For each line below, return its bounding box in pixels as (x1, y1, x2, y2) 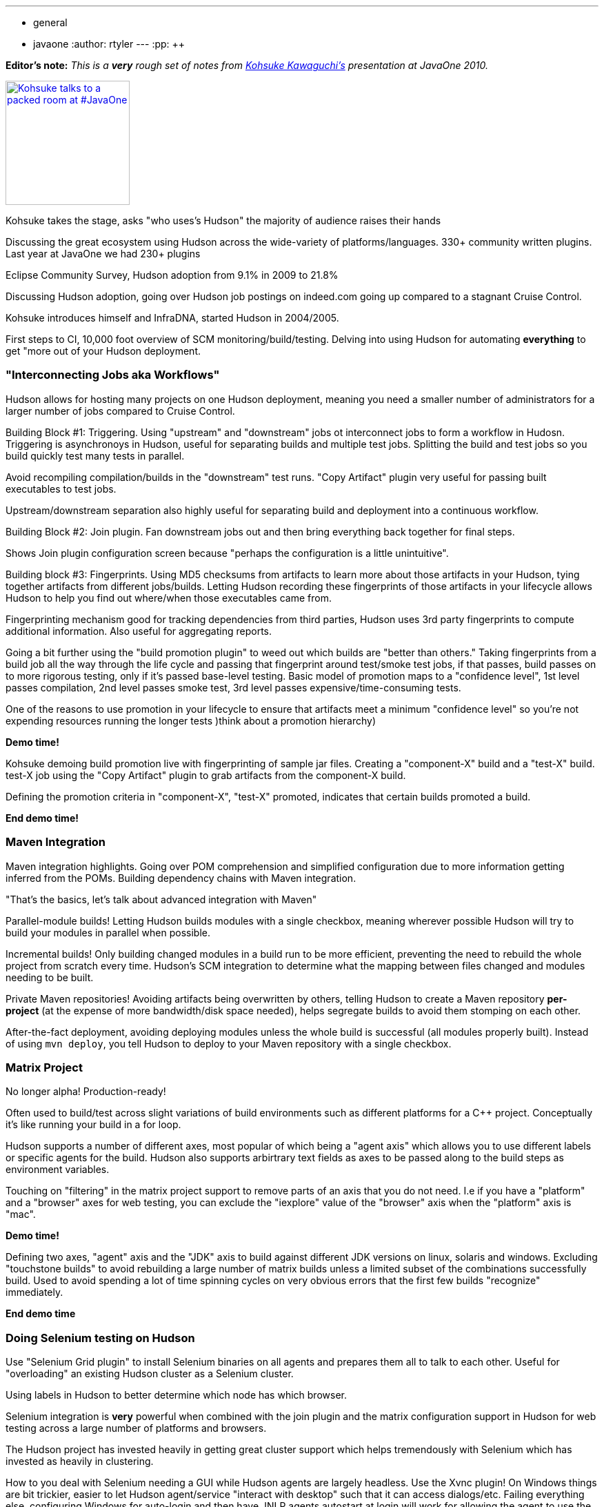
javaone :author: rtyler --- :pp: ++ (33, 38, 185, 50)
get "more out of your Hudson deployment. (6, 345, 201, 357)
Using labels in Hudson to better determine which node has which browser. (6, 1389, 347, 1401)
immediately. (6, 1286, 63, 1299)
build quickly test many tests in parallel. (6, 449, 185, 462)
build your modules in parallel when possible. (6, 926, 210, 938)
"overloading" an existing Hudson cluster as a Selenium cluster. (6, 1368, 294, 1379)
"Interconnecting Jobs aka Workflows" (6, 368, 220, 382)
